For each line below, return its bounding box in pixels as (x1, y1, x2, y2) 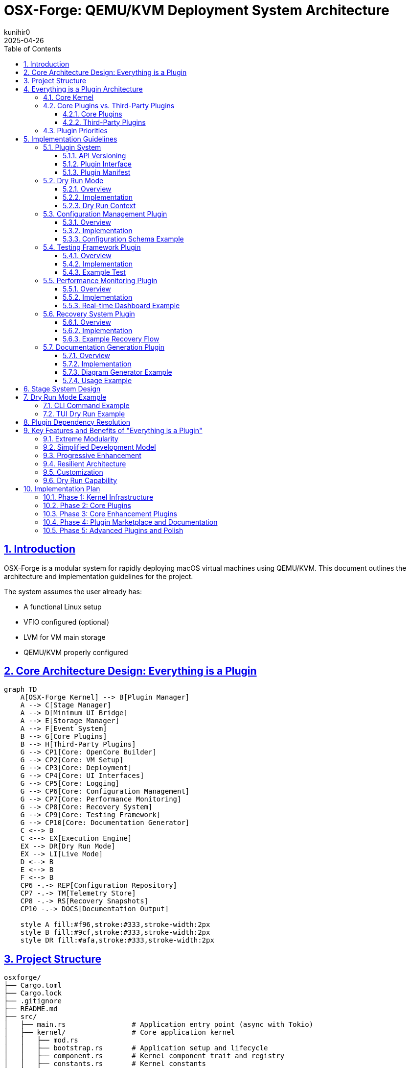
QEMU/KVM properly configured (23, 648, 128, 656)
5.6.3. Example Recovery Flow (63, 334, 159, 343)
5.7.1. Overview (63, 351, 111, 360)
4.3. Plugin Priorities (43, 126, 108, 135)
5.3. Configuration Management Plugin (43, 209, 167, 218)
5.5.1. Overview (63, 284, 111, 293)
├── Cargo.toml (4, 981, 62, 990)
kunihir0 (4, 27, 30, 36)
